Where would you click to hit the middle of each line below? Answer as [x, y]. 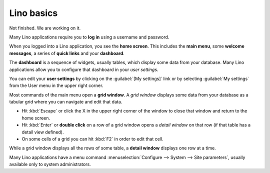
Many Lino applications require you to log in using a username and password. [89, 37]
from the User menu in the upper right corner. [56, 85]
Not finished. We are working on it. [45, 28]
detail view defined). [43, 132]
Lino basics [33, 13]
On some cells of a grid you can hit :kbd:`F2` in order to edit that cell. [92, 139]
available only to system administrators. [50, 164]
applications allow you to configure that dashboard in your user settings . [84, 69]
